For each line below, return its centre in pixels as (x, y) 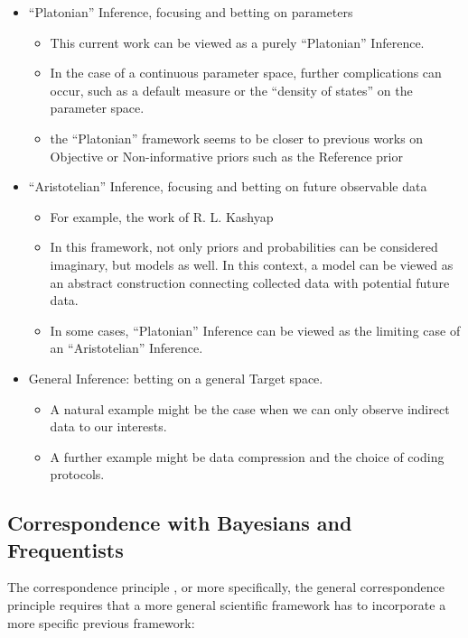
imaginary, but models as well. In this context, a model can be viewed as (252, 264)
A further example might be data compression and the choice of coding (247, 456)
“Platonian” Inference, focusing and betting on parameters (191, 12)
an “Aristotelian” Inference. (126, 348)
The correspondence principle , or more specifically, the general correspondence (226, 587)
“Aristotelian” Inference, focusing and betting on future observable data (228, 186)
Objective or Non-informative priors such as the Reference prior (226, 156)
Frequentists (66, 549)
